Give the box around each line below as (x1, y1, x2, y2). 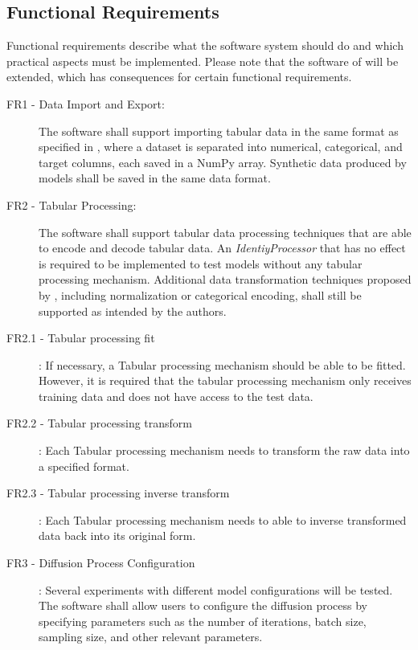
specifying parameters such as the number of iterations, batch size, (39, 612, 367, 629)
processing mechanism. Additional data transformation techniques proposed (39, 271, 412, 288)
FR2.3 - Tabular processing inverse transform (6, 484, 230, 501)
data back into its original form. (39, 527, 196, 544)
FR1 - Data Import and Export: (6, 95, 165, 112)
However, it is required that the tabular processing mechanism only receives (39, 372, 412, 389)
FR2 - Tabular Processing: (6, 196, 137, 213)
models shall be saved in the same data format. (39, 170, 271, 186)
